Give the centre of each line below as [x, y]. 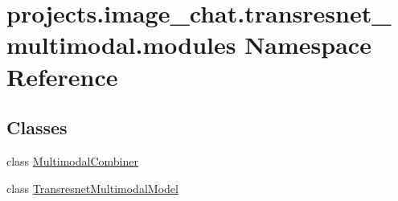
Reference [62, 76]
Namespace [308, 45]
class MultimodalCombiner [72, 160]
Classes [37, 127]
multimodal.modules [121, 45]
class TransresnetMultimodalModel [92, 188]
